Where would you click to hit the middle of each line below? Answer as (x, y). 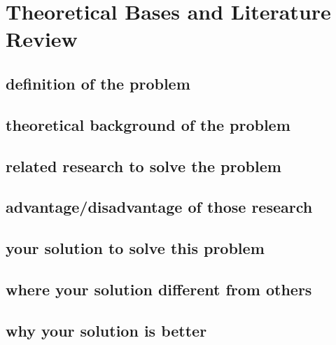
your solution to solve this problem (135, 248)
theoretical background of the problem (148, 124)
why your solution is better (106, 330)
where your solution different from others (159, 289)
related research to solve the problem (143, 166)
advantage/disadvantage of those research (159, 207)
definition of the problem (98, 83)
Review (42, 39)
